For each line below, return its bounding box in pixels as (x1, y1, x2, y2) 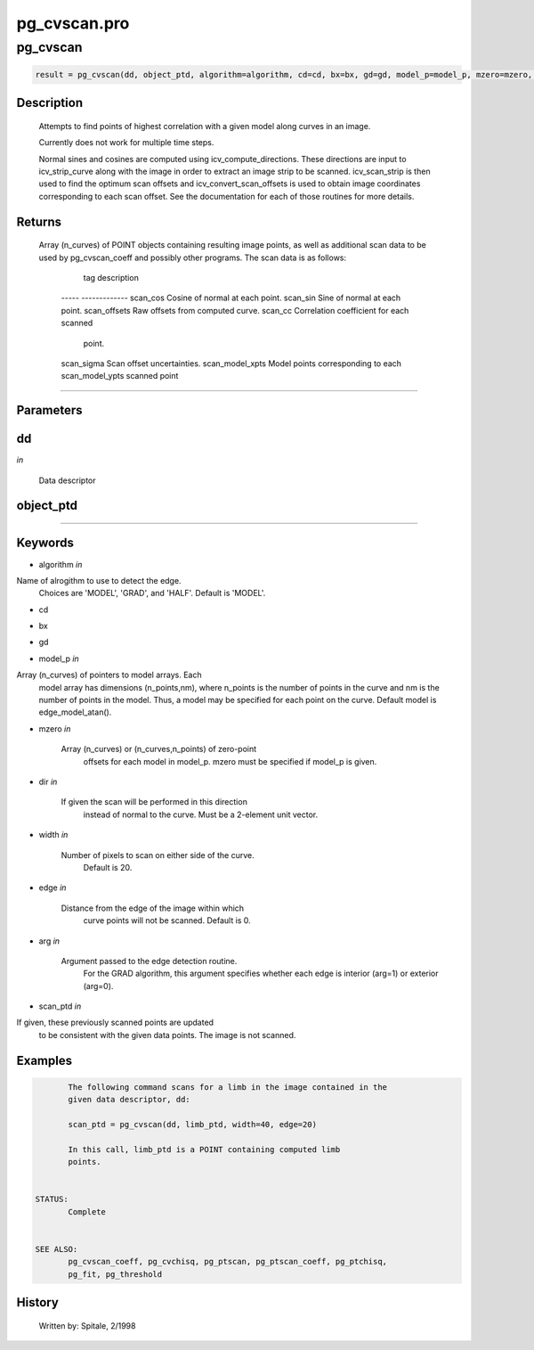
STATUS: (35, 1194, 69, 1205)
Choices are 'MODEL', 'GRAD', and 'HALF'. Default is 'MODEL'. (38, 588, 266, 599)
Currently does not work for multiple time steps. (38, 137, 214, 148)
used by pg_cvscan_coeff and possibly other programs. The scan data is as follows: (38, 252, 347, 263)
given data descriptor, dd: (68, 1094, 190, 1105)
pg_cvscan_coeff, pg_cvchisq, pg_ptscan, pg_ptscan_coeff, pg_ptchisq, (68, 1256, 387, 1267)
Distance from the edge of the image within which (61, 903, 245, 913)
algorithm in (38, 559, 83, 569)
